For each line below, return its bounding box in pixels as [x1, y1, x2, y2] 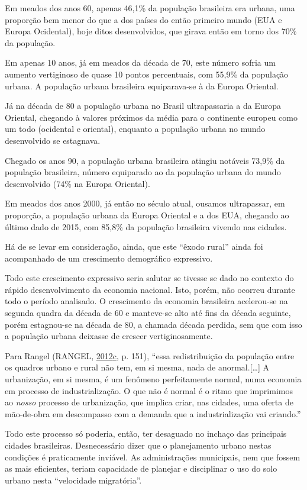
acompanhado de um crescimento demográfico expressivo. [5, 252, 213, 264]
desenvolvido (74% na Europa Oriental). [5, 177, 150, 189]
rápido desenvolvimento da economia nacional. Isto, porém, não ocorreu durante [5, 283, 295, 295]
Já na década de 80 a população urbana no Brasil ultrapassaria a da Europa [5, 99, 281, 112]
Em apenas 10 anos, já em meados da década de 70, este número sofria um [5, 56, 276, 69]
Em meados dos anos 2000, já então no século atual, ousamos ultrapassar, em [5, 197, 285, 209]
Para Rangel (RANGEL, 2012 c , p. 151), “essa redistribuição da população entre [5, 349, 295, 362]
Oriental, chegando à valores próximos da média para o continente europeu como [5, 111, 298, 123]
